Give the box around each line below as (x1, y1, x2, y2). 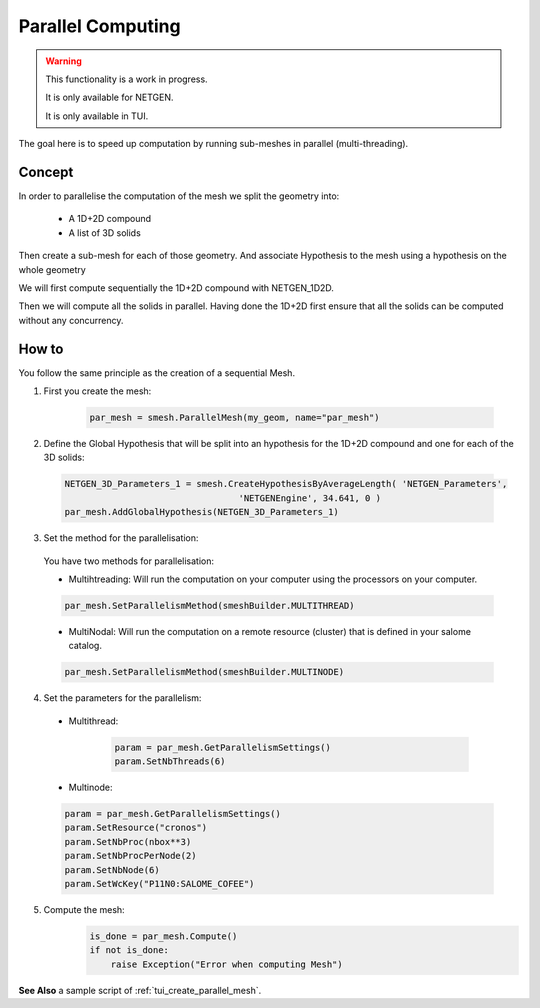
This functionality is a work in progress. (45, 73, 209, 85)
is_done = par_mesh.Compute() (89, 930, 238, 942)
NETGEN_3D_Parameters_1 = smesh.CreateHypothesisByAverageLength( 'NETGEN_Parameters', (64, 478, 508, 490)
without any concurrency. (18, 314, 124, 326)
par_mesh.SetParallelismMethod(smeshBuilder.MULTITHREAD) (64, 600, 355, 611)
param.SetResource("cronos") (64, 822, 208, 834)
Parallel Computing (18, 15, 181, 37)
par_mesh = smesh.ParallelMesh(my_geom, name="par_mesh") (89, 412, 380, 424)
